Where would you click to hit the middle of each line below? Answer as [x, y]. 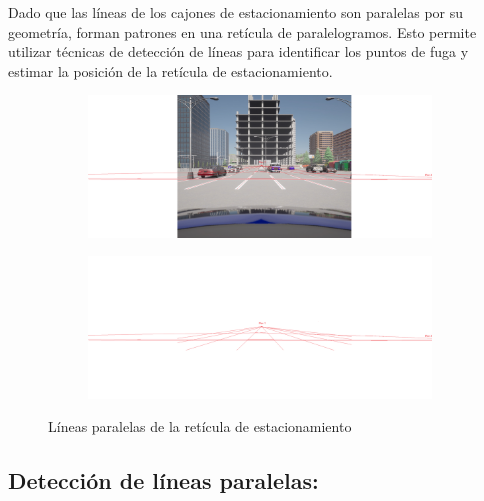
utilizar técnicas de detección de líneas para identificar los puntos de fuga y [238, 51]
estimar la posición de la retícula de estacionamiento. [170, 70]
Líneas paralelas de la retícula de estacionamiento [200, 426]
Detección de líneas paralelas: [163, 480]
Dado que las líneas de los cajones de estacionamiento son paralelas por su [236, 12]
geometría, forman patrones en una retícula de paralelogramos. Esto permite [242, 31]
